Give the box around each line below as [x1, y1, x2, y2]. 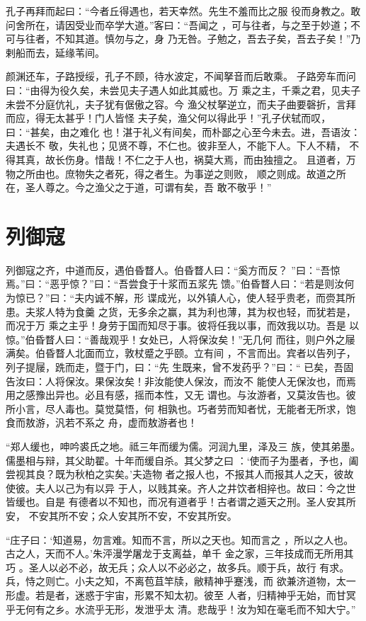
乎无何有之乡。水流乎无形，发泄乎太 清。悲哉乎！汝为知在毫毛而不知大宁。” [6, 601, 356, 616]
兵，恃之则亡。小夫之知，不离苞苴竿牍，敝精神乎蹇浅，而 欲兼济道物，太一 [6, 574, 356, 588]
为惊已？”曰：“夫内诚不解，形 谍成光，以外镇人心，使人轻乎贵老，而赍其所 [6, 290, 355, 305]
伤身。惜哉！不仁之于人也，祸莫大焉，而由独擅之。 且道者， [64, 152, 346, 166]
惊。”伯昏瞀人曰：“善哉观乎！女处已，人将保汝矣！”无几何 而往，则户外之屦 [6, 331, 355, 346]
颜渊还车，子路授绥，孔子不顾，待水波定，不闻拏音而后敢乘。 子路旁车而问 [6, 69, 356, 84]
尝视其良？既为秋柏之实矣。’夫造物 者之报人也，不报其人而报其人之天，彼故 [6, 467, 354, 482]
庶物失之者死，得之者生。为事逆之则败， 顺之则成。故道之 [64, 166, 336, 181]
